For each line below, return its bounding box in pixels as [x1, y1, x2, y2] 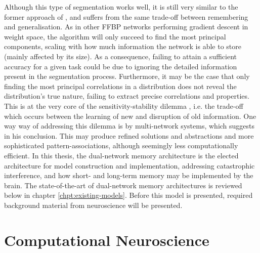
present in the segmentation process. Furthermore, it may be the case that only [4, 71, 250, 81]
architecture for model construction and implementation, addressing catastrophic [4, 160, 255, 171]
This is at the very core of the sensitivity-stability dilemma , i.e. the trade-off [4, 100, 243, 111]
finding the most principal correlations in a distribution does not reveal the [4, 80, 237, 91]
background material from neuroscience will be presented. [4, 199, 183, 210]
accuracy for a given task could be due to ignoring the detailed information [4, 61, 237, 71]
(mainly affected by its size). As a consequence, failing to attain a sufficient [4, 51, 237, 61]
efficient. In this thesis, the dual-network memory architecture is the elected [4, 150, 239, 160]
